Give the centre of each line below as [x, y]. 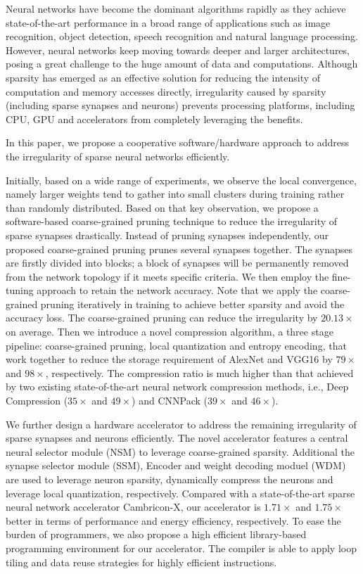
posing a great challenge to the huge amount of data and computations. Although [182, 64]
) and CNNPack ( [170, 401]
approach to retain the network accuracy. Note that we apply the [177, 290]
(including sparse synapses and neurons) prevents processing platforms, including [180, 105]
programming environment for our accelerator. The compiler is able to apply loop [181, 548]
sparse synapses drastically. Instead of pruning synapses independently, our [167, 235]
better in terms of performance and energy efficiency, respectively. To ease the [173, 520]
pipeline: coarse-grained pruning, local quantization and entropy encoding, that [176, 345]
